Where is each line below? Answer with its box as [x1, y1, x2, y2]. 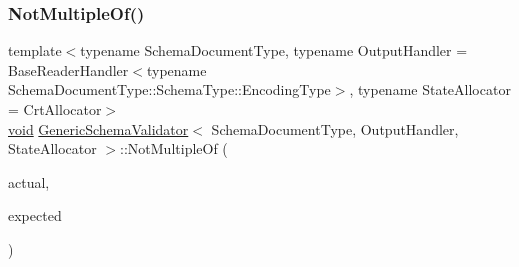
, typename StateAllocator [349, 79, 511, 100]
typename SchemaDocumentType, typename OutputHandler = [80, 40, 468, 61]
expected [8, 205, 62, 226]
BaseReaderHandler [8, 59, 129, 80]
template [8, 40, 62, 61]
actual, [8, 171, 50, 192]
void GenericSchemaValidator [8, 118, 189, 139]
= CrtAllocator [8, 99, 102, 119]
